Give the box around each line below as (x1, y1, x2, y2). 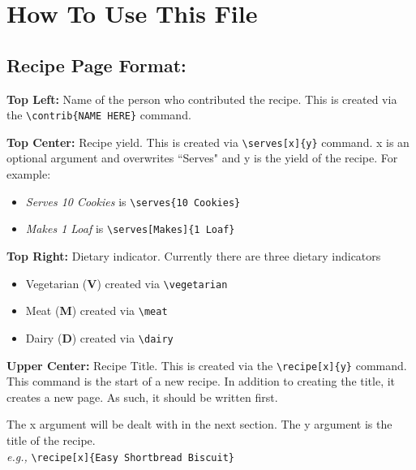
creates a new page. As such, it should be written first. (6, 388, 278, 405)
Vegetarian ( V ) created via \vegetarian (25, 274, 228, 291)
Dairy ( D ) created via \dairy (25, 329, 174, 346)
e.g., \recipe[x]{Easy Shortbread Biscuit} (6, 447, 235, 464)
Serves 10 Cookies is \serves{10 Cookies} (25, 192, 241, 209)
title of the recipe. (6, 431, 96, 448)
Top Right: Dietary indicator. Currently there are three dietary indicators (6, 247, 381, 264)
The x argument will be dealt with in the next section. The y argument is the (6, 416, 392, 433)
